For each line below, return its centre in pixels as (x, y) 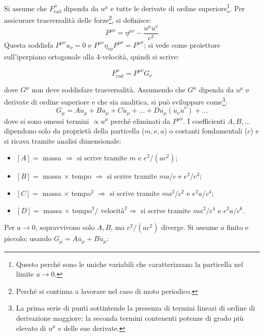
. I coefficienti (204, 121)
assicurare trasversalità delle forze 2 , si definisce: (78, 19)
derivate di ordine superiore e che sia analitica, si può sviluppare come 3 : (116, 100)
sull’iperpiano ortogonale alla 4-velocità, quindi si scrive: (92, 57)
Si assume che (26, 8)
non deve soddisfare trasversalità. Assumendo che (109, 90)
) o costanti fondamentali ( (206, 131)
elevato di (31, 328)
